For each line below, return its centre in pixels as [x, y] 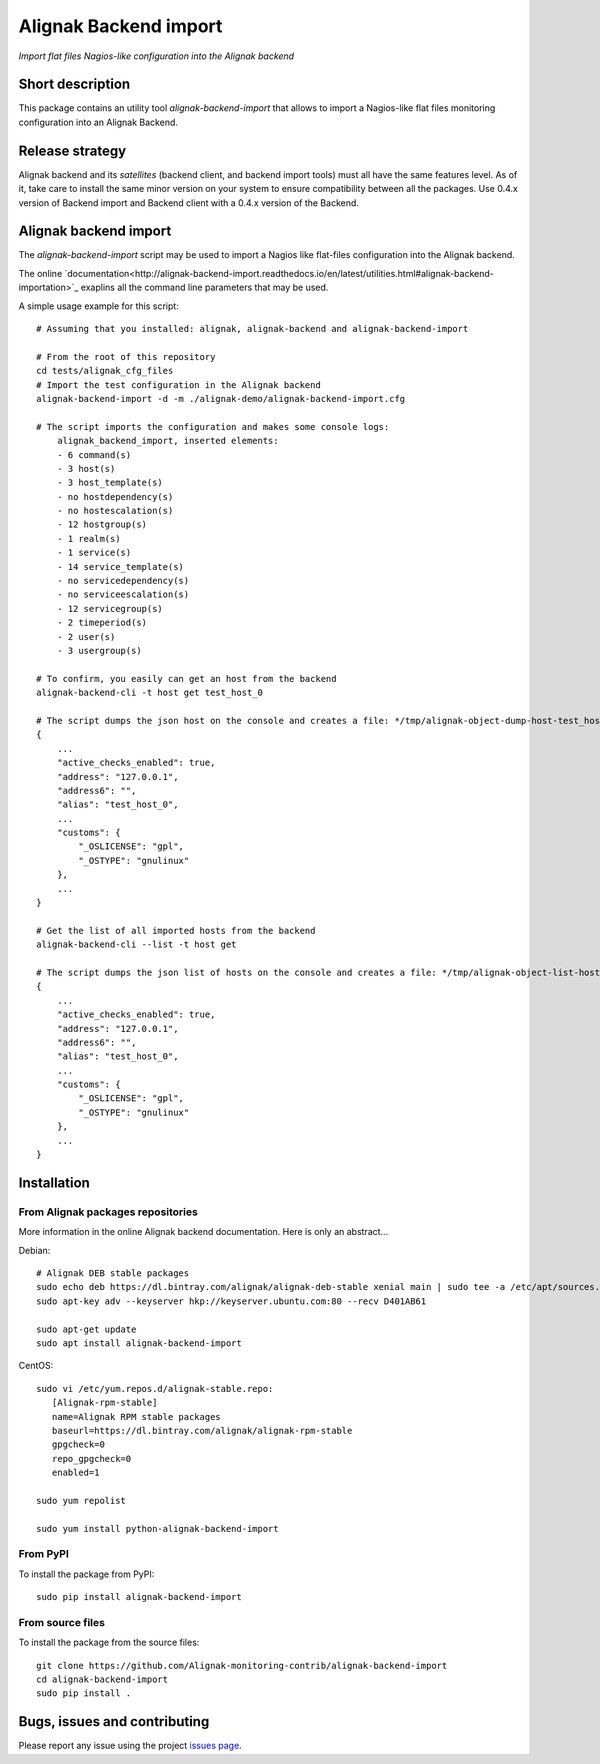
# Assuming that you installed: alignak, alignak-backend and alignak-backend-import [252, 328]
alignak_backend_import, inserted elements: [167, 441]
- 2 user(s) [86, 636]
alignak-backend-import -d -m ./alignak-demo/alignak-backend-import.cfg [221, 398]
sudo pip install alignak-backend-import [139, 1597]
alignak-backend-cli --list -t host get [136, 944]
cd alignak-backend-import [102, 1679]
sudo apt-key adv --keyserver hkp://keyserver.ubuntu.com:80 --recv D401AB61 [231, 1301]
